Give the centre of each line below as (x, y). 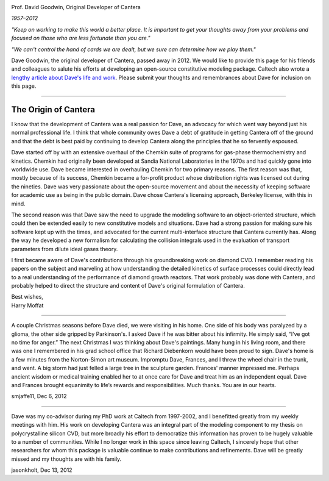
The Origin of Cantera (53, 109)
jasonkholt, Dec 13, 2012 (42, 470)
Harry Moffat (27, 305)
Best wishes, (27, 297)
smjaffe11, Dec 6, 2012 (39, 396)
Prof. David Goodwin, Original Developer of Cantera (76, 7)
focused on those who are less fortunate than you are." (81, 38)
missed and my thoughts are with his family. (66, 459)
